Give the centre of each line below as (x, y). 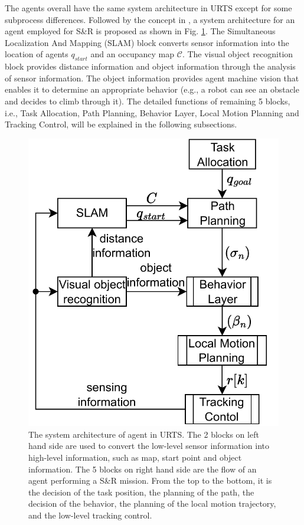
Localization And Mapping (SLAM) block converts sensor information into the (147, 42)
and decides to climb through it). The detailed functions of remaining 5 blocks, (148, 101)
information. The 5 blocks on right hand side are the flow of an (143, 469)
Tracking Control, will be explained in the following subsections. (121, 124)
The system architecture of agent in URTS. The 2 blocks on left (144, 434)
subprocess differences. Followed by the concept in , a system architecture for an (150, 19)
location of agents (37, 54)
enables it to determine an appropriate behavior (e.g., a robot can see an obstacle (152, 89)
